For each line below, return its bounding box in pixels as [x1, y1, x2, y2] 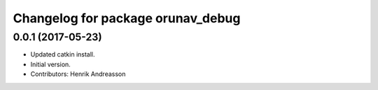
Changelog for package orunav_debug [13, 10, 241, 26]
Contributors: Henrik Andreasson [30, 70, 126, 78]
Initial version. [30, 60, 71, 68]
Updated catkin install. [30, 50, 95, 59]
